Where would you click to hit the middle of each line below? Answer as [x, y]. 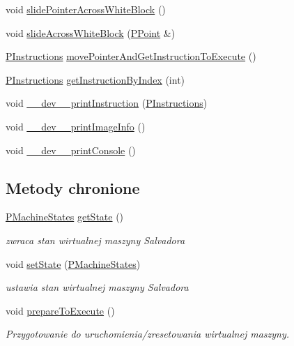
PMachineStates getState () [65, 217]
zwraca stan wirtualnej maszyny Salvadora [95, 240]
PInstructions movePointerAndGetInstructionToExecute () [131, 56]
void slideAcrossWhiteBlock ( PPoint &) [91, 32]
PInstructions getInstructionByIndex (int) [95, 79]
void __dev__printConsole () [71, 150]
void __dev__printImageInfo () [76, 126]
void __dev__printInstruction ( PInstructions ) [107, 103]
